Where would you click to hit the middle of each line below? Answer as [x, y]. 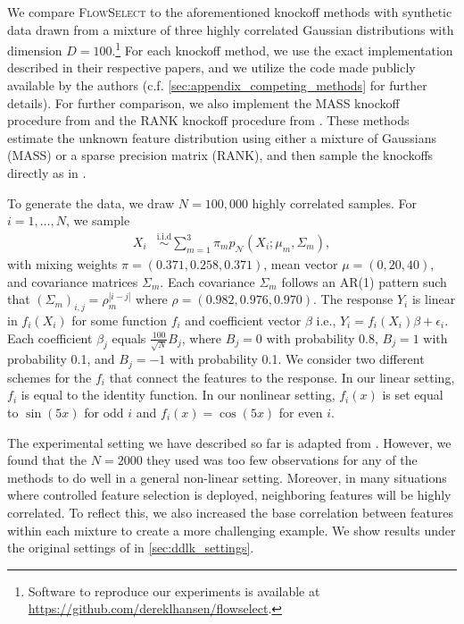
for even [301, 412]
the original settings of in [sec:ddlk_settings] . [131, 548]
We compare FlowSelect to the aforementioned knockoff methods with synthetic [230, 12]
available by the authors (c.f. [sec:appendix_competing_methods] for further [217, 85]
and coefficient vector [243, 320]
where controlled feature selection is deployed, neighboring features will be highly [229, 495]
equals [129, 337]
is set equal [413, 395]
